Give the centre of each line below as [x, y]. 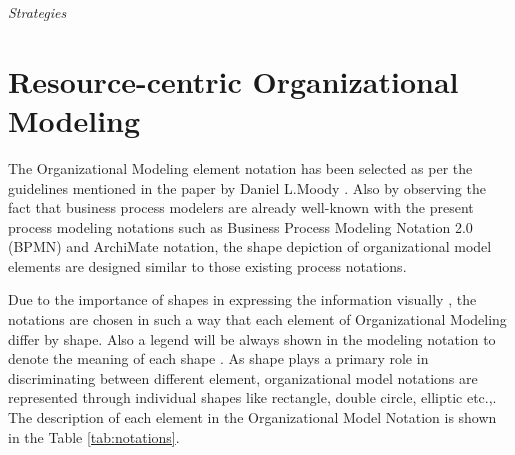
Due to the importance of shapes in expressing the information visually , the [242, 299]
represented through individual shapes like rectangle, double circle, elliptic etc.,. [252, 397]
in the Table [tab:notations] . [94, 436]
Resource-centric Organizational [233, 80]
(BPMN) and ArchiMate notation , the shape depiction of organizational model [250, 246]
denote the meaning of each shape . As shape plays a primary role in [218, 358]
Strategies [37, 12]
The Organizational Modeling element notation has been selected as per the [240, 167]
